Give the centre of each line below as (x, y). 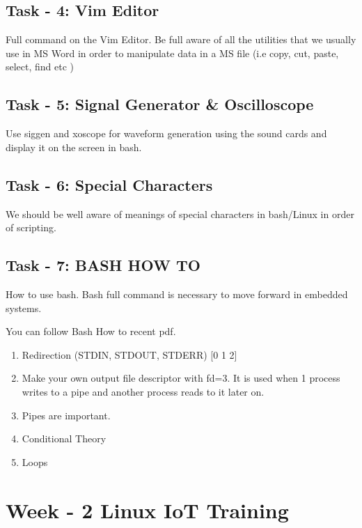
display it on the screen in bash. (74, 147)
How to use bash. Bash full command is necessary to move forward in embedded (177, 294)
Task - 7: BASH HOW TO (103, 265)
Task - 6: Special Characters (109, 184)
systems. (24, 308)
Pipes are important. (66, 415)
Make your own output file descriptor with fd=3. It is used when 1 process (181, 378)
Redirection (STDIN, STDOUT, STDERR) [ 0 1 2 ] (129, 354)
